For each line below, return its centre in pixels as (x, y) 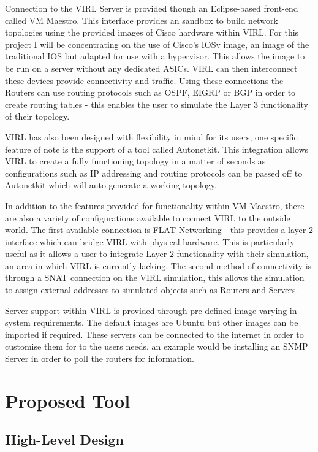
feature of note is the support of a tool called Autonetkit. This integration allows (157, 149)
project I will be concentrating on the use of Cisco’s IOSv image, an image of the (157, 44)
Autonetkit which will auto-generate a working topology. (111, 185)
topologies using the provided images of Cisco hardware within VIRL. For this (152, 32)
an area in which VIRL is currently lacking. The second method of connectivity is (158, 265)
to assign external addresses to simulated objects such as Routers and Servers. (152, 290)
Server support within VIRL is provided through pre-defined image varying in (151, 310)
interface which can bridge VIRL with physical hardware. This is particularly (150, 241)
